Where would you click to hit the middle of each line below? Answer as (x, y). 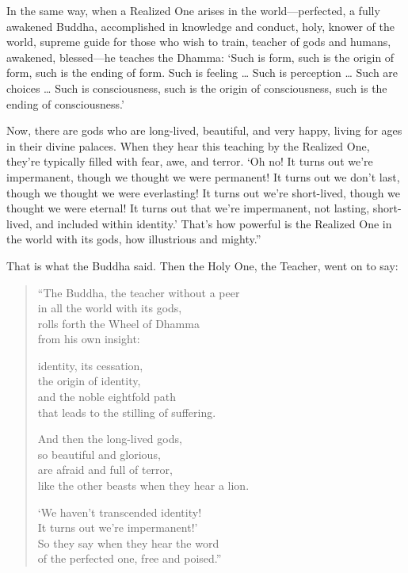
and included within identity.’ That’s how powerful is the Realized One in (214, 223)
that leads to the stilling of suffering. (127, 412)
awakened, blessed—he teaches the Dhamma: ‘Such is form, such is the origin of (200, 57)
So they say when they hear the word (128, 542)
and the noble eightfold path (107, 397)
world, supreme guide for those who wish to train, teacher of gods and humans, (199, 42)
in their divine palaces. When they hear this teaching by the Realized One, (188, 145)
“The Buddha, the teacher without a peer (139, 292)
